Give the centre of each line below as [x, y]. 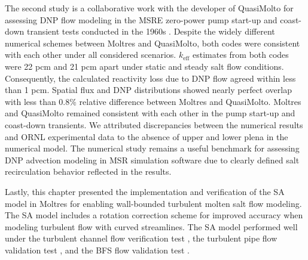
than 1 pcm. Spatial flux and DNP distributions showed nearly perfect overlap [148, 90]
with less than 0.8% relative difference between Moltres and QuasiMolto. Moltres [153, 101]
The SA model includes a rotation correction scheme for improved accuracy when [154, 215]
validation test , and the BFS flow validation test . [97, 250]
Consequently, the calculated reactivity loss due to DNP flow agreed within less [150, 78]
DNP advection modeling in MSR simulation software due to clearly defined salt [152, 160]
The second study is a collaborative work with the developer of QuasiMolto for [149, 8]
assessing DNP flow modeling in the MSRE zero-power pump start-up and [141, 19]
